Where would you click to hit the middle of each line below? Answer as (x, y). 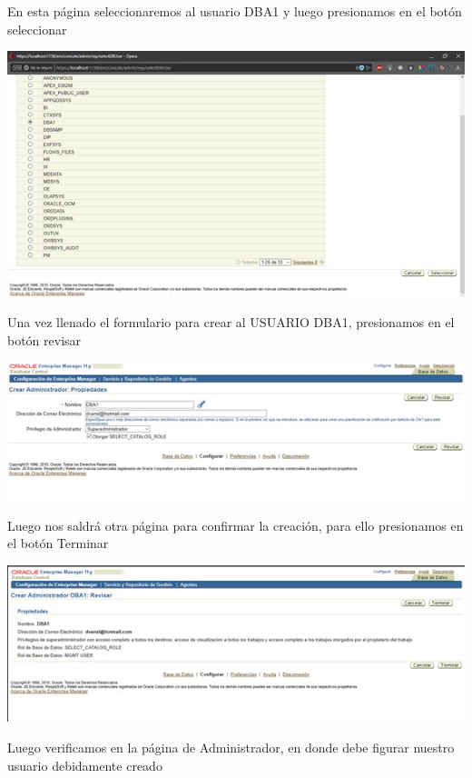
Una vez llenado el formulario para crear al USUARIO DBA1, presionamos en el (231, 322)
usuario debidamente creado (85, 765)
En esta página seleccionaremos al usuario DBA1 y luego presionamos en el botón (235, 11)
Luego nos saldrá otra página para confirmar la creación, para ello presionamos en (236, 525)
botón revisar (44, 339)
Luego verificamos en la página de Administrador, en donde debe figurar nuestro (231, 747)
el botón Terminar (58, 543)
